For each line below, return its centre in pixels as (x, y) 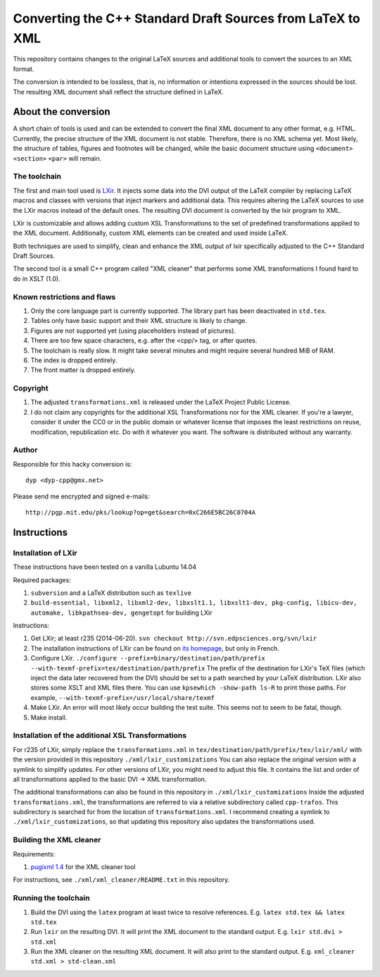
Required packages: (42, 580)
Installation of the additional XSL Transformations (100, 735)
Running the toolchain (52, 898)
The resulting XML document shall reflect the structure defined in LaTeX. (119, 92)
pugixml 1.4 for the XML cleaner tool (83, 867)
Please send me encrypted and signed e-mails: (82, 496)
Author (25, 450)
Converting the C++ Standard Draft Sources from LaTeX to (186, 18)
